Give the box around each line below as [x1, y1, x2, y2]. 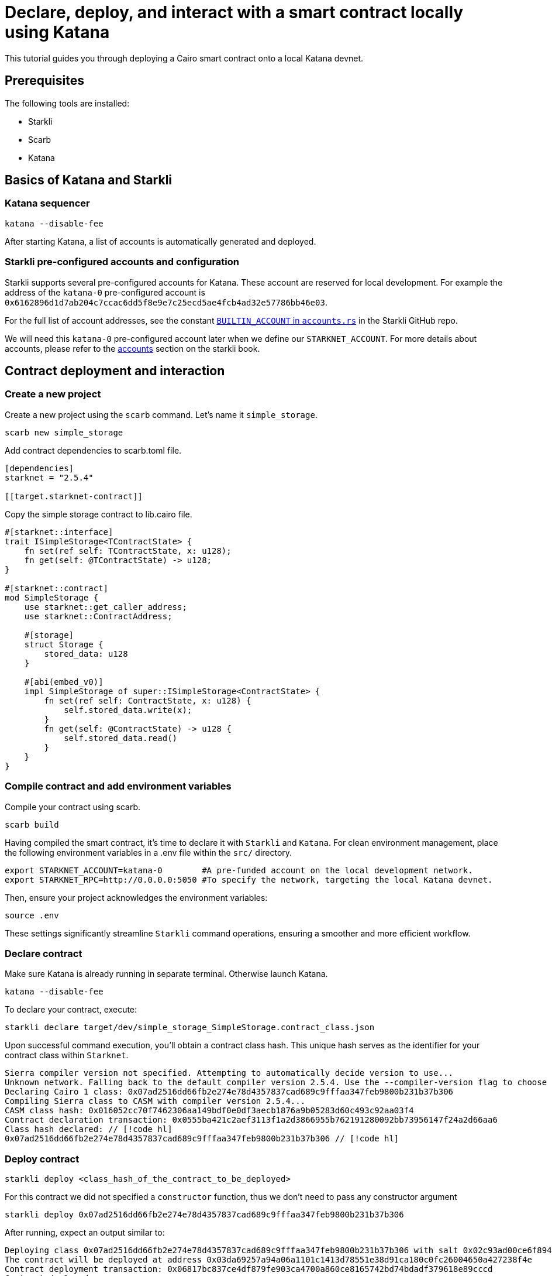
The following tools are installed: [5, 98, 130, 108]
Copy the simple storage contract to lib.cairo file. [5, 509, 192, 519]
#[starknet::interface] [5, 527, 113, 537]
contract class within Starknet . [5, 1050, 129, 1061]
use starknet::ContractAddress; [24, 611, 172, 621]
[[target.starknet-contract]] [5, 491, 143, 501]
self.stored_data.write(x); [64, 705, 192, 715]
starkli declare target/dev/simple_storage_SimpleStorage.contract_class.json [5, 1023, 375, 1033]
